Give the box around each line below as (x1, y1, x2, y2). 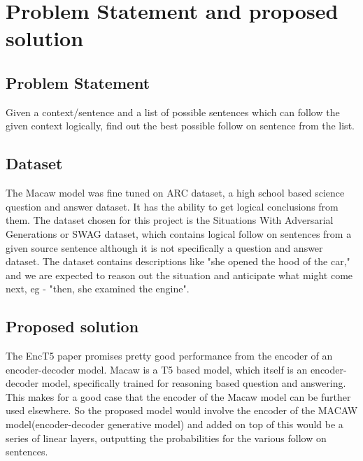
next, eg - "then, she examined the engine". (6, 281, 190, 296)
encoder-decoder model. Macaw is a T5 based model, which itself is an (6, 362, 308, 376)
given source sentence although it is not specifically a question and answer (6, 240, 323, 255)
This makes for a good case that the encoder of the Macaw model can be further (6, 389, 351, 404)
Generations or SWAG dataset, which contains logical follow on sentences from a (6, 226, 352, 241)
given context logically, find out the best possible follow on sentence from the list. (6, 118, 355, 133)
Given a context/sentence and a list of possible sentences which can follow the (6, 104, 340, 119)
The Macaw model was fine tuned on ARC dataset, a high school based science (6, 185, 345, 200)
